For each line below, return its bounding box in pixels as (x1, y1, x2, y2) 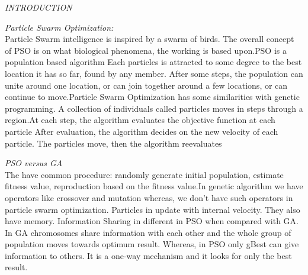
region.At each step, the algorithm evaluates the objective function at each (5, 114, 275, 126)
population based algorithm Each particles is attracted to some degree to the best (5, 56, 302, 68)
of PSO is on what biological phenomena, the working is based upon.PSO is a (5, 44, 287, 56)
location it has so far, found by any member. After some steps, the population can (5, 67, 303, 79)
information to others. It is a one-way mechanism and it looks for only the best (5, 249, 292, 261)
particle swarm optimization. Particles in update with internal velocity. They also (5, 203, 300, 215)
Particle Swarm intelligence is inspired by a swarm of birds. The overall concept (5, 33, 294, 45)
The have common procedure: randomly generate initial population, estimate (5, 168, 284, 180)
